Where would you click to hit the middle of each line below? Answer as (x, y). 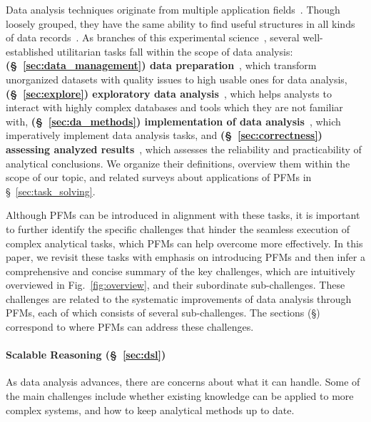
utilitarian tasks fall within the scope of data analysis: (175, 51)
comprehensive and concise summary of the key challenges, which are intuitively (181, 271)
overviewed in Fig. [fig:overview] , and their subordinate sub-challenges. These (176, 285)
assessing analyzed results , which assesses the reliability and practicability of (184, 149)
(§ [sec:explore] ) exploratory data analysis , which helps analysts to (169, 93)
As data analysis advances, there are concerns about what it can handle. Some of (183, 382)
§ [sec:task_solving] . (51, 191)
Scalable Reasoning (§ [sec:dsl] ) (86, 355)
